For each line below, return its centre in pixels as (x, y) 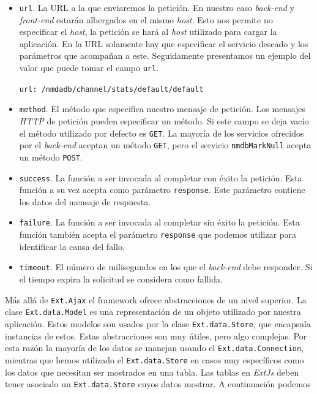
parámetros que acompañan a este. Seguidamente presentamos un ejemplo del (165, 55)
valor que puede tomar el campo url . (89, 68)
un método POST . (51, 157)
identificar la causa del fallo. (72, 246)
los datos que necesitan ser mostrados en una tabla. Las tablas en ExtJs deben (152, 372)
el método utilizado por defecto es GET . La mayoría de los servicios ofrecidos (162, 133)
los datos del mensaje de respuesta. (85, 201)
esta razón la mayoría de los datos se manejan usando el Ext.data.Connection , (155, 348)
